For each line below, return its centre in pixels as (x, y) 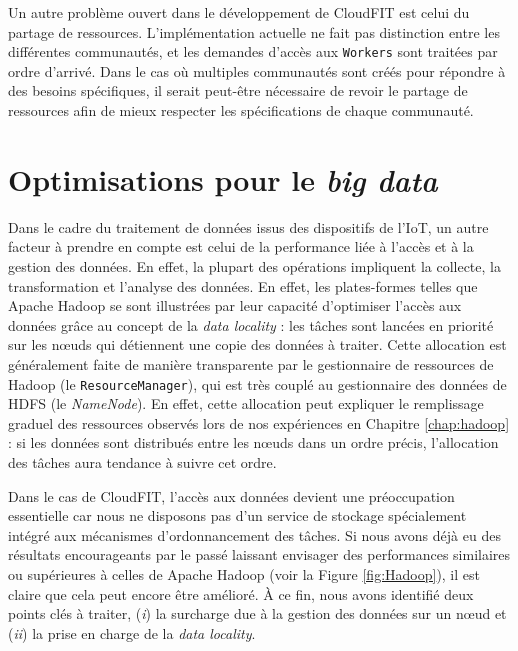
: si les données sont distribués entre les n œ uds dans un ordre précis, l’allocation (253, 442)
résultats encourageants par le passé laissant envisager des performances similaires (259, 554)
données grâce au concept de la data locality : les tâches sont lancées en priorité (251, 324)
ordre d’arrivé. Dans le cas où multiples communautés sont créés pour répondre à (257, 70)
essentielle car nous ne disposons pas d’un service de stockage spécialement (237, 515)
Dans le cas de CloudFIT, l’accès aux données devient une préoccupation (231, 495)
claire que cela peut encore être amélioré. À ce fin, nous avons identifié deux (241, 593)
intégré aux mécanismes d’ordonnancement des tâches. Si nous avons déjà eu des (254, 534)
